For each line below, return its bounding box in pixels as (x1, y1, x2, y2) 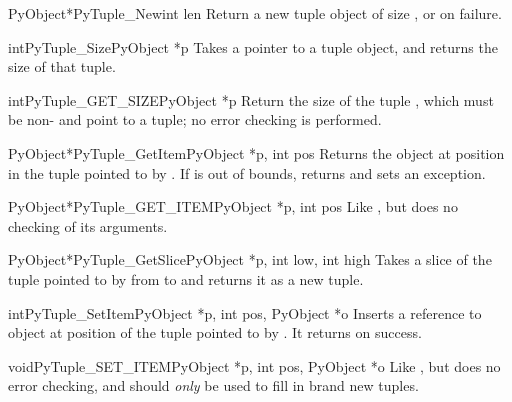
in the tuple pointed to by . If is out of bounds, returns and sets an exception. (8, 162, 486, 183)
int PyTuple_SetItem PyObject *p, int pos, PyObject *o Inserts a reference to (8, 302, 482, 323)
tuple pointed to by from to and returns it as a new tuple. (8, 268, 364, 289)
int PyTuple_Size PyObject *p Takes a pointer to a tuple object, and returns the (8, 36, 498, 57)
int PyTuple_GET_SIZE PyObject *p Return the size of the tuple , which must (8, 89, 494, 110)
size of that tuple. (8, 56, 116, 77)
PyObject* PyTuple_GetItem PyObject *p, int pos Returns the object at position (8, 142, 505, 163)
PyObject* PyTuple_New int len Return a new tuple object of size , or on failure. (8, 3, 502, 23)
